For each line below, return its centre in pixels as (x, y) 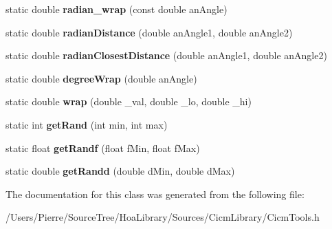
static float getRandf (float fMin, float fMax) (103, 148)
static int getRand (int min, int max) (87, 124)
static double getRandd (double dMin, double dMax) (120, 171)
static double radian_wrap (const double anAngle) (117, 9)
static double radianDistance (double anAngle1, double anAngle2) (149, 32)
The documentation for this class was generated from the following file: (155, 194)
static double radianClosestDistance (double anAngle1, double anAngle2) (166, 55)
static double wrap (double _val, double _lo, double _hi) (129, 101)
